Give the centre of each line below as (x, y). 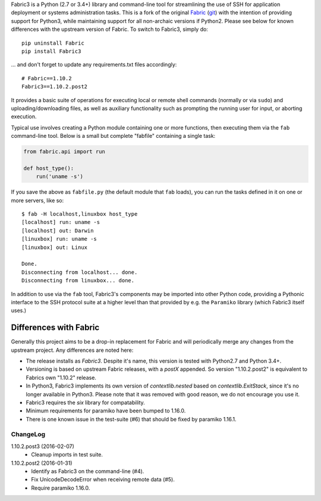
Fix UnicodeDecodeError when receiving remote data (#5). (103, 480)
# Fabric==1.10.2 (47, 78)
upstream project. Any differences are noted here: (72, 350)
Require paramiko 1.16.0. (61, 488)
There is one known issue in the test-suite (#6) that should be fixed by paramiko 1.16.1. (131, 419)
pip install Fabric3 (51, 51)
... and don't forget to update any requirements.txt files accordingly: (94, 65)
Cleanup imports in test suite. (67, 455)
